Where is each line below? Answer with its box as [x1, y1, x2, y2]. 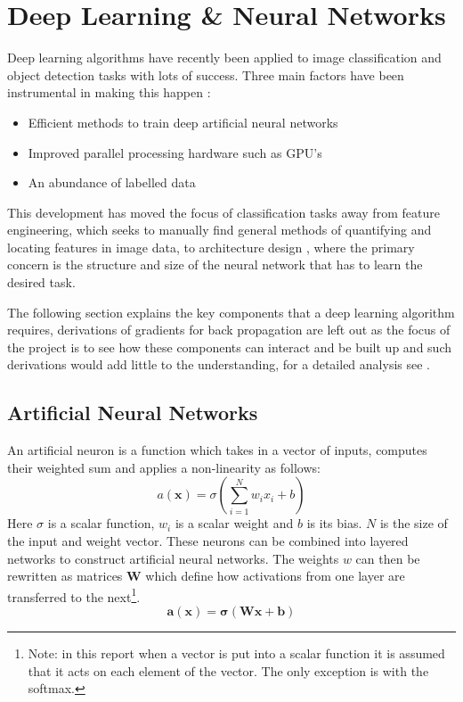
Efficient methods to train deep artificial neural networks [28, 112, 338, 131]
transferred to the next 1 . [7, 584, 141, 606]
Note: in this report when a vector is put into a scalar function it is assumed [28, 644, 445, 663]
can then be [355, 549, 420, 567]
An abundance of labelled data [28, 173, 196, 192]
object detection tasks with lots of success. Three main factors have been [7, 65, 404, 84]
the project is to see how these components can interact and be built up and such [7, 337, 451, 356]
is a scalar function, [47, 514, 155, 533]
